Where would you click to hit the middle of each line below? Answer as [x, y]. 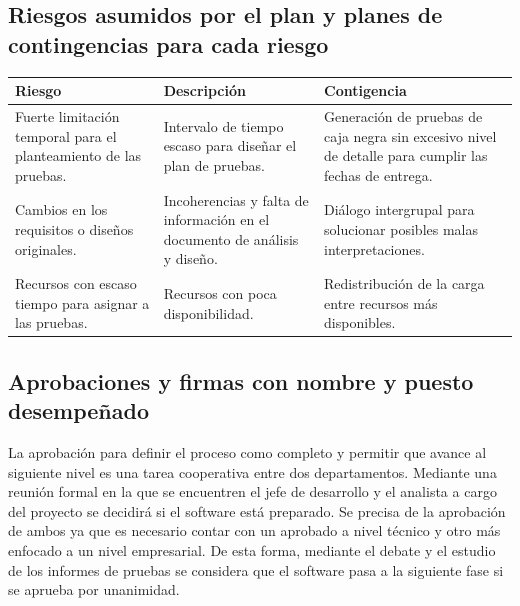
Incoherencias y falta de [236, 199]
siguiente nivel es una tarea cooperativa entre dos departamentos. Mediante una [252, 471]
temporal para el [66, 135]
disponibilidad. [208, 312]
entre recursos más [381, 302]
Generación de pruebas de [403, 115]
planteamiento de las [78, 155]
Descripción [204, 90]
